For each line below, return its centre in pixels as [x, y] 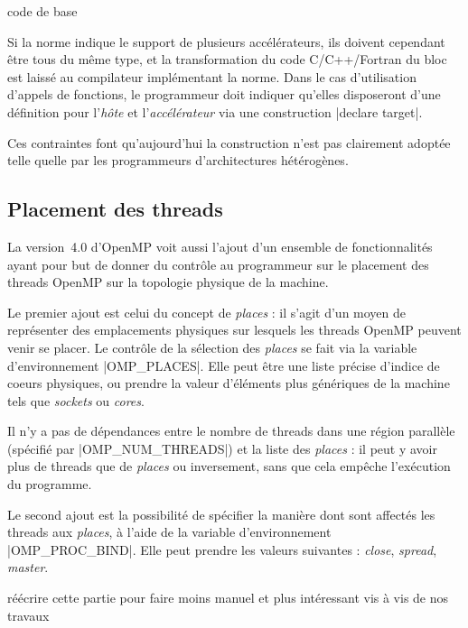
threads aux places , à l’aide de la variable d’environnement [169, 532]
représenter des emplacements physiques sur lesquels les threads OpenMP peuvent [234, 330]
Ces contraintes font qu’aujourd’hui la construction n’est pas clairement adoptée [229, 142]
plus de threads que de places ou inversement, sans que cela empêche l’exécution [229, 466]
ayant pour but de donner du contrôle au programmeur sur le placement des [218, 264]
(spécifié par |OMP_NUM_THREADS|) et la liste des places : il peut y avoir [222, 448]
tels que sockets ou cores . [76, 400]
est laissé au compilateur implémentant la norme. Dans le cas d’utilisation [212, 76]
